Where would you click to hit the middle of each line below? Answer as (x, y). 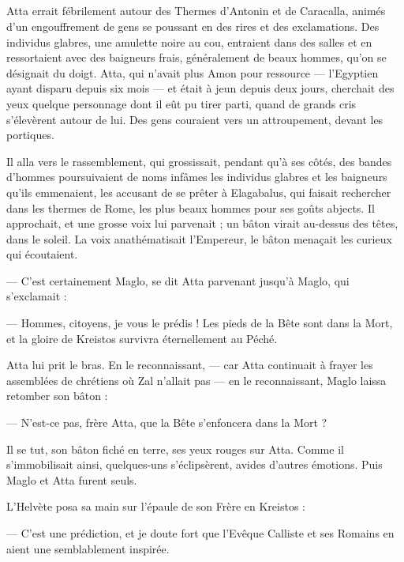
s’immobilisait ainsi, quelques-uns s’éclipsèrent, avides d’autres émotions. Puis (195, 464)
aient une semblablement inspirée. (88, 548)
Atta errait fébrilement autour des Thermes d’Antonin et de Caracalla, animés (196, 11)
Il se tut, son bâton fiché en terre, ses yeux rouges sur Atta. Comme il (175, 449)
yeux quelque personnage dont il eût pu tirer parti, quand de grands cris (181, 103)
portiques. (30, 135)
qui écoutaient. (42, 254)
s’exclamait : (37, 296)
